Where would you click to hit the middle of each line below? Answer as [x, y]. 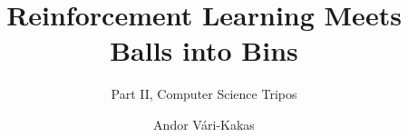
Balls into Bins [204, 50]
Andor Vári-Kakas [204, 124]
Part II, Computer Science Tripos [204, 94]
